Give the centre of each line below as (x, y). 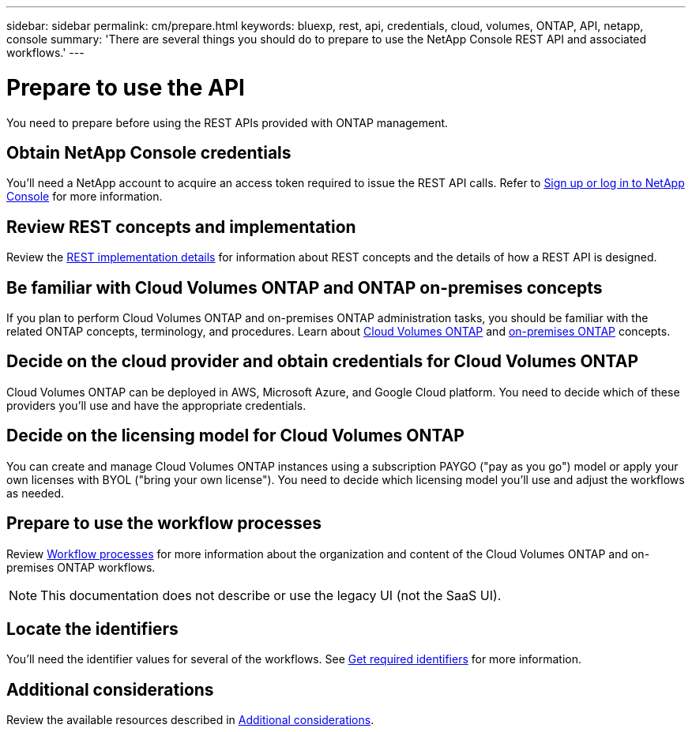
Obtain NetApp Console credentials (149, 152)
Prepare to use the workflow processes (164, 524)
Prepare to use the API (126, 87)
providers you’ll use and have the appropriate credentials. (156, 405)
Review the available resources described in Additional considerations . (190, 720)
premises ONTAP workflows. (81, 567)
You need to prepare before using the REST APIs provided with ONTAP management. (228, 122)
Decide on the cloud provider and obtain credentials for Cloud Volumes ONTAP (323, 362)
